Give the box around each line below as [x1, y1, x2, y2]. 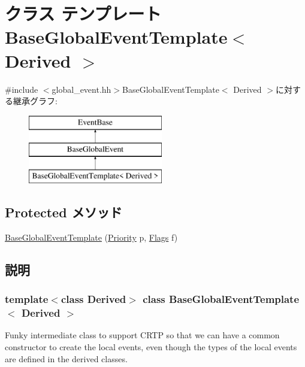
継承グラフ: [13, 95, 58, 107]
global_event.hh [52, 83, 111, 95]
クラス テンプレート [5, 1, 162, 26]
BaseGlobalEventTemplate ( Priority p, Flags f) [5, 230, 178, 243]
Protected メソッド [5, 203, 122, 222]
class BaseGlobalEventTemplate [143, 292, 300, 307]
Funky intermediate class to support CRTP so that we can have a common [5, 329, 280, 341]
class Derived [61, 292, 126, 307]
